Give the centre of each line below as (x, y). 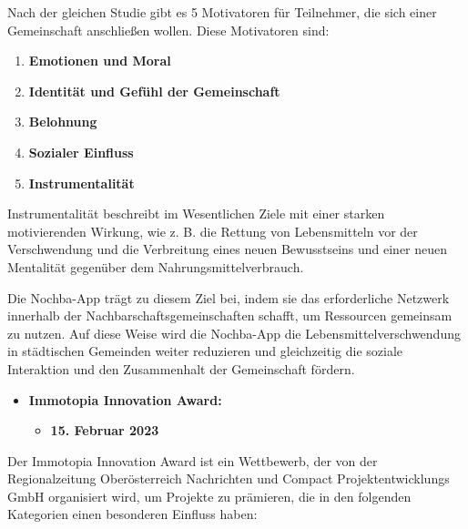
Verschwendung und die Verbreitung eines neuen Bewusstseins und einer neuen (228, 249)
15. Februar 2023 (105, 430)
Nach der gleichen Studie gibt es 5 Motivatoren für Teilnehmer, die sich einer (222, 12)
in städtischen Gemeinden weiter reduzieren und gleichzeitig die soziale (205, 351)
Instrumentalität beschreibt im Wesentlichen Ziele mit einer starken (196, 214)
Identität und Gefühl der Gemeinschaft (154, 91)
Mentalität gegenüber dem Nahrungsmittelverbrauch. (156, 266)
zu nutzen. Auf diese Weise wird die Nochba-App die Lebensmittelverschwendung (234, 333)
